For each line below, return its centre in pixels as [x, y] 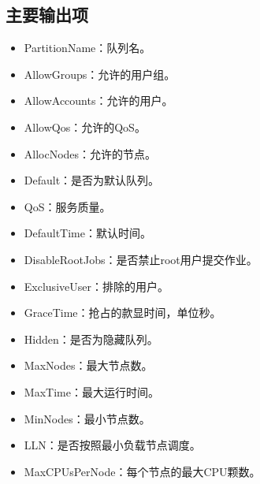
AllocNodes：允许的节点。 [90, 153]
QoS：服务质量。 [67, 206]
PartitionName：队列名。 [87, 48]
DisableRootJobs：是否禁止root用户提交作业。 [141, 259]
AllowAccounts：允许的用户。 [98, 101]
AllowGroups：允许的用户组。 [100, 74]
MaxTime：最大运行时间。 [91, 391]
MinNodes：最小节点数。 [87, 418]
